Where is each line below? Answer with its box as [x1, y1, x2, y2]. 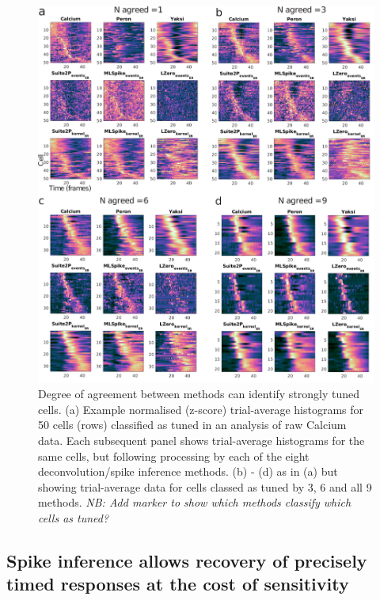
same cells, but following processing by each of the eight [38, 447, 310, 464]
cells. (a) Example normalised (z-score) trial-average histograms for [38, 401, 364, 417]
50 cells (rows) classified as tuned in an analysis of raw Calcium [38, 416, 347, 433]
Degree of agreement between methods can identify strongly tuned [38, 385, 360, 402]
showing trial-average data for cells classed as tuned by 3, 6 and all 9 [38, 478, 372, 495]
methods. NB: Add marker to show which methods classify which [38, 494, 351, 511]
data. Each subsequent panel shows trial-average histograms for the [38, 431, 365, 448]
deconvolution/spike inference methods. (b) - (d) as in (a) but [38, 463, 338, 480]
